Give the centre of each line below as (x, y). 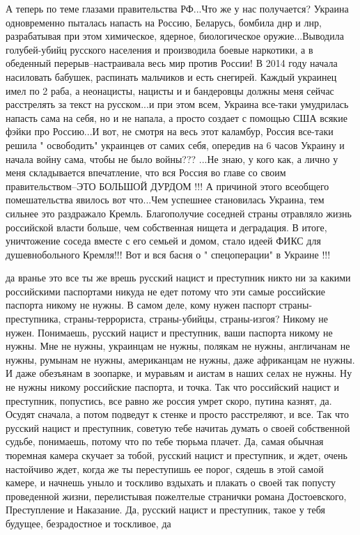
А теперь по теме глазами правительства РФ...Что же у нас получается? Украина (177, 8)
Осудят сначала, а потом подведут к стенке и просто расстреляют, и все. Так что (177, 414)
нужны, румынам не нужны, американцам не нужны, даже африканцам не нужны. (180, 359)
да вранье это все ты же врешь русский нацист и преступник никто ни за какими (178, 278)
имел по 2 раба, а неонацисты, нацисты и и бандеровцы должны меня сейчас (170, 90)
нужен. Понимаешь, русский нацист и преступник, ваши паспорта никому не (169, 332)
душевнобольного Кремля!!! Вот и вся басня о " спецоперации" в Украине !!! (168, 254)
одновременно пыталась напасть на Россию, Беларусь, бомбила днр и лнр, (164, 22)
